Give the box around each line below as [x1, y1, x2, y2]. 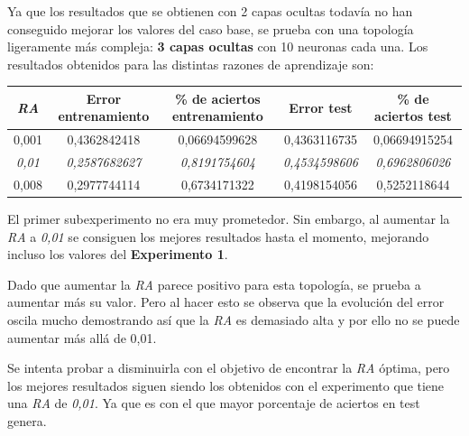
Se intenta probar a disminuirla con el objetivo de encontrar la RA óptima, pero [7, 358, 450, 377]
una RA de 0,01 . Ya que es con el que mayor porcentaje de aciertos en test [7, 394, 420, 413]
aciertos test [374, 107, 452, 125]
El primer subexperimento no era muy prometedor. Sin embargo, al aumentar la [7, 209, 450, 228]
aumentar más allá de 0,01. [7, 328, 157, 347]
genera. [7, 412, 47, 431]
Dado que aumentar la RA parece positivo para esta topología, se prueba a [7, 274, 421, 293]
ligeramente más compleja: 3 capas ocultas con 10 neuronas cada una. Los [7, 37, 428, 56]
